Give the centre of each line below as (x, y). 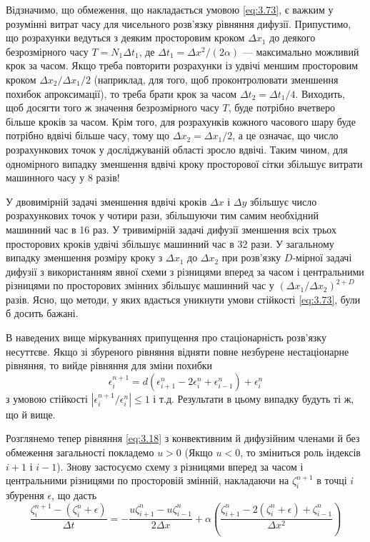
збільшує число (284, 201)
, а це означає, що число (285, 135)
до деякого (292, 37)
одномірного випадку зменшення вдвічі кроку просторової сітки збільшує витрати (184, 163)
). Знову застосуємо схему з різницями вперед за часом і (180, 466)
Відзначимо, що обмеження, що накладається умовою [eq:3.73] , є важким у (170, 9)
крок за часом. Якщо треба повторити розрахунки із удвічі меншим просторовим (182, 65)
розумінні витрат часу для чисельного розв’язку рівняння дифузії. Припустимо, (179, 23)
